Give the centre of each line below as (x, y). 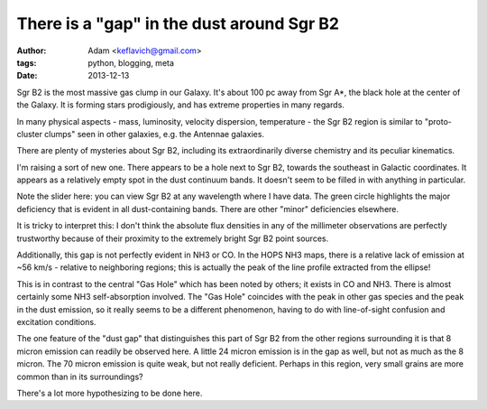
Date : (27, 76)
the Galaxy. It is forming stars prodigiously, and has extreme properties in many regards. (180, 105)
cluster (29, 134)
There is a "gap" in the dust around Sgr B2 (178, 23)
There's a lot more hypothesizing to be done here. (110, 393)
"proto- (438, 121)
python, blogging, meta (131, 62)
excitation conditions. (56, 321)
